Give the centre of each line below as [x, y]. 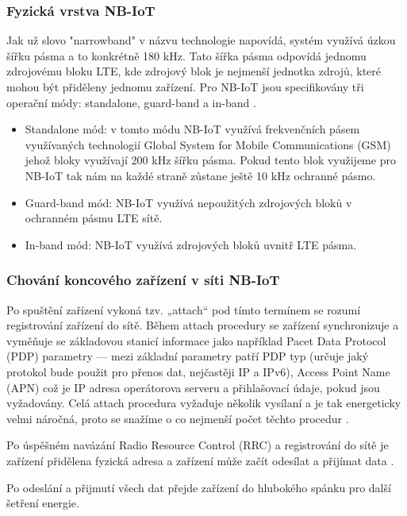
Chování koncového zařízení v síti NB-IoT [143, 280]
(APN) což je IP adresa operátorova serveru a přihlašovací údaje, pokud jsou [193, 387]
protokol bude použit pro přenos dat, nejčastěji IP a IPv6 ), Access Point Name [198, 371]
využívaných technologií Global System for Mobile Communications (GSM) [208, 144]
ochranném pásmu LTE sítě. [94, 218]
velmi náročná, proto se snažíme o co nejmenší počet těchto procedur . [178, 418]
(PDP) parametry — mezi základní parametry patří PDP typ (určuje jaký [188, 356]
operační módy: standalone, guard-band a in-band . [131, 102]
